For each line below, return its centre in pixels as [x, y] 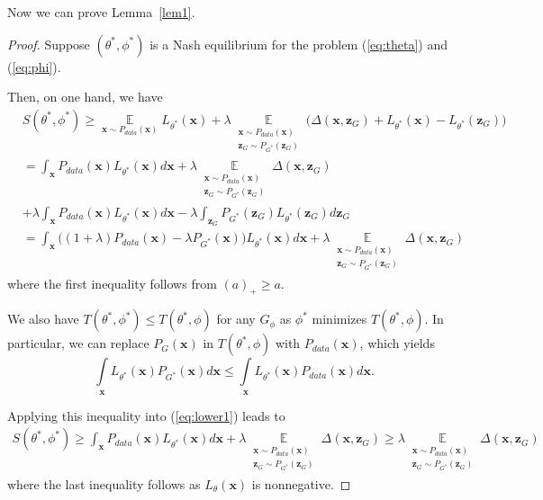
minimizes [339, 319]
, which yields [397, 343]
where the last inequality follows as [104, 483]
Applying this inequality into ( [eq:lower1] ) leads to [146, 415]
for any [236, 319]
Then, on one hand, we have [85, 97]
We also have [43, 319]
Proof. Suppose [49, 44]
